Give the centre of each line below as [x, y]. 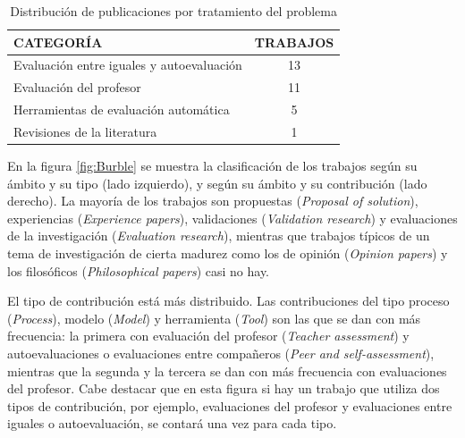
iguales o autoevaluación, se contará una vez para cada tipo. [172, 423]
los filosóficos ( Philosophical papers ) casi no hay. [139, 270]
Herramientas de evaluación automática [122, 109]
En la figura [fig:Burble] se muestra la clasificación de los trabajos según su [212, 166]
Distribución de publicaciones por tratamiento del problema [173, 11]
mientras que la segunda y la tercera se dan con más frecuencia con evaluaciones [227, 371]
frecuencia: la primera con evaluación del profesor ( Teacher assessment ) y [208, 336]
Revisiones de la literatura [85, 131]
